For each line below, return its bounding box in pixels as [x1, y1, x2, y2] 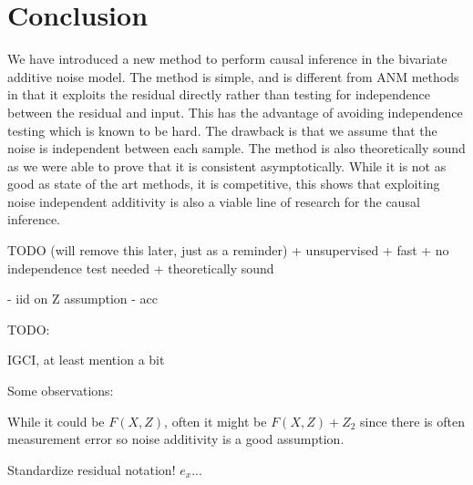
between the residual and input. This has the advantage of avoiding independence [7, 102, 463, 121]
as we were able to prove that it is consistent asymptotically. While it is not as [7, 156, 447, 175]
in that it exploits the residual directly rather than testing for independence [7, 85, 431, 104]
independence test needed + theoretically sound [7, 258, 274, 277]
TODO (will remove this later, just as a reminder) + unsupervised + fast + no [7, 241, 449, 260]
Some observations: [7, 381, 114, 400]
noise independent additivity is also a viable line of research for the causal [7, 191, 420, 211]
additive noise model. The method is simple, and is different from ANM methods [7, 67, 459, 86]
